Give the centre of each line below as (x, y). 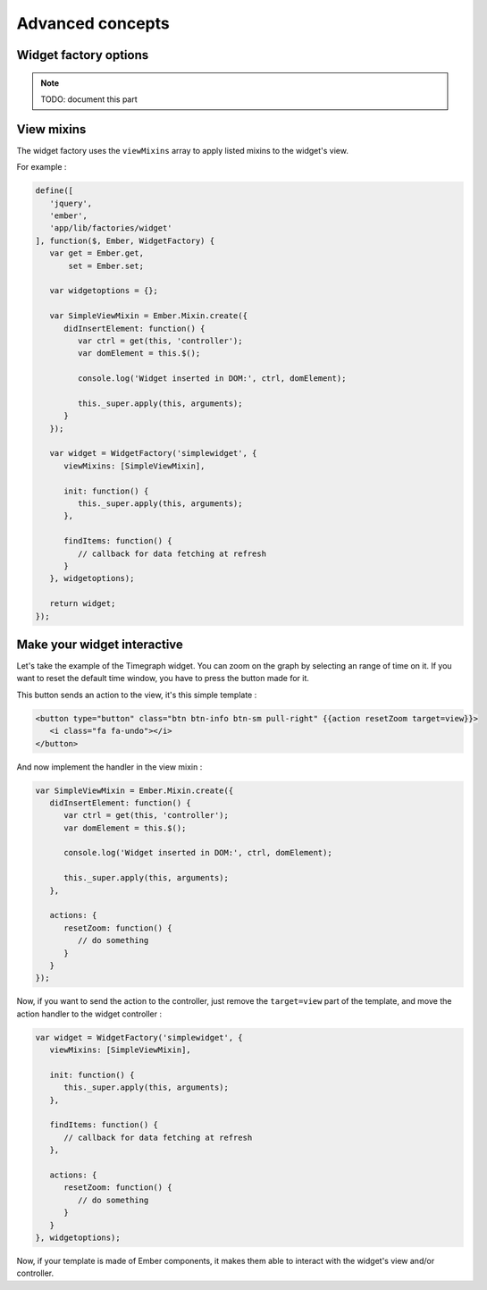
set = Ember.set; (106, 266)
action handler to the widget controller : (89, 1014)
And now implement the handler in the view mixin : (109, 767)
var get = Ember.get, (97, 253)
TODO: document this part (89, 99)
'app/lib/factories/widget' (111, 228)
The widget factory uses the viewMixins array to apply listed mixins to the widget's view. (182, 150)
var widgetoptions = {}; (104, 291)
